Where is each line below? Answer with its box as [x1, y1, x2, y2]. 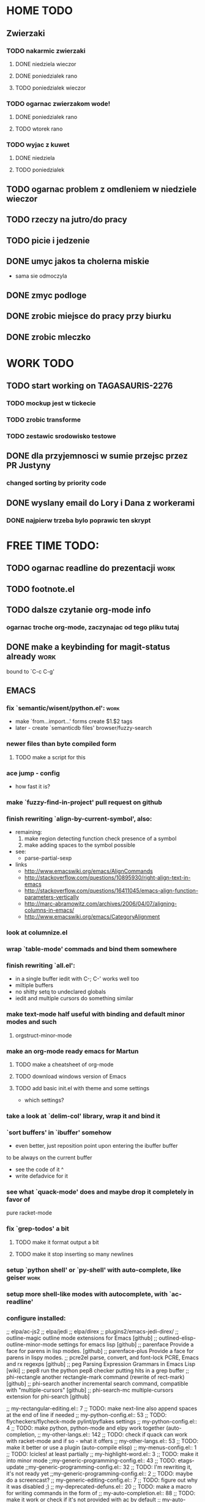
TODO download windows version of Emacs [15, 1072, 127, 1080]
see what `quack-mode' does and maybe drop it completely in [6, 1188, 194, 1196]
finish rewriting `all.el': [6, 961, 75, 969]
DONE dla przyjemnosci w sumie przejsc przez [6, 451, 188, 461]
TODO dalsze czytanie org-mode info [6, 604, 151, 615]
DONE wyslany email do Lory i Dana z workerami [6, 498, 195, 508]
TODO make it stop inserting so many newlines [15, 1250, 133, 1257]
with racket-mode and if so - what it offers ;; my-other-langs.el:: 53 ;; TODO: [6, 1437, 199, 1444]
